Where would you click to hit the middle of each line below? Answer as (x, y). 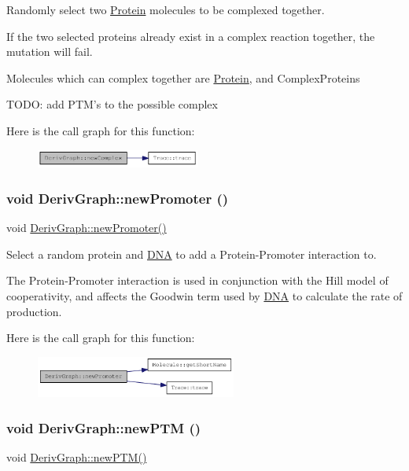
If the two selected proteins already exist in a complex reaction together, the (191, 36)
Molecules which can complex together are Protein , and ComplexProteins (183, 77)
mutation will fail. (50, 52)
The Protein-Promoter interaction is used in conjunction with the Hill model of (197, 280)
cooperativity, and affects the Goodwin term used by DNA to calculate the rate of (204, 295)
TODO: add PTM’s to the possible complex (112, 104)
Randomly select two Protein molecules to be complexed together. (166, 9)
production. (34, 311)
